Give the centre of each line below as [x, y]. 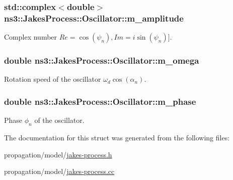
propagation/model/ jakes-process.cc [59, 171]
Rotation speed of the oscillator [53, 79]
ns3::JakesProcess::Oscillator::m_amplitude [94, 18]
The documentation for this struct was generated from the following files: [117, 137]
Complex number [31, 37]
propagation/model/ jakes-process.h [58, 154]
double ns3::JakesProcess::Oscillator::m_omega [102, 60]
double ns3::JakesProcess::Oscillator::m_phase [100, 101]
